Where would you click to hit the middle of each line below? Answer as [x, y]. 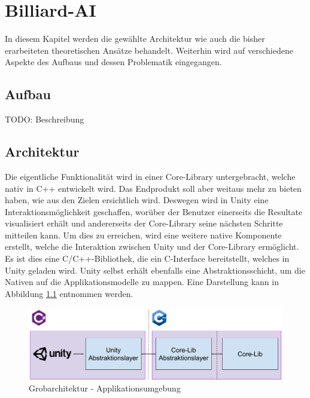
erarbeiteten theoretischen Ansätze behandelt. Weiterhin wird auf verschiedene [149, 50]
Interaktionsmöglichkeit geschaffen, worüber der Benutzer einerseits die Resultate [154, 211]
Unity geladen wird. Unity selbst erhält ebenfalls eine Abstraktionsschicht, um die [155, 270]
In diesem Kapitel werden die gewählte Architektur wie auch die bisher [135, 39]
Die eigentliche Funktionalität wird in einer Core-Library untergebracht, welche [150, 176]
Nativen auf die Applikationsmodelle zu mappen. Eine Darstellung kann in [142, 282]
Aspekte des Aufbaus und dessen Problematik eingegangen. [113, 62]
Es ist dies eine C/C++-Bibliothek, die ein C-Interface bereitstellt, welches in [147, 258]
